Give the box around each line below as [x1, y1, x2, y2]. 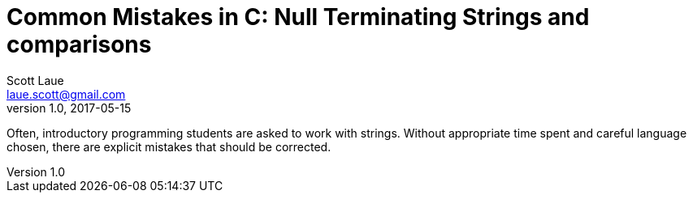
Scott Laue [6, 73, 64, 87]
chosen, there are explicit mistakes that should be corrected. [6, 139, 331, 154]
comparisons [6, 31, 152, 58]
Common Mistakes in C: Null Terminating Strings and [6, 3, 590, 31]
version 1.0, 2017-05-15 [6, 100, 132, 115]
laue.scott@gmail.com [6, 87, 126, 101]
